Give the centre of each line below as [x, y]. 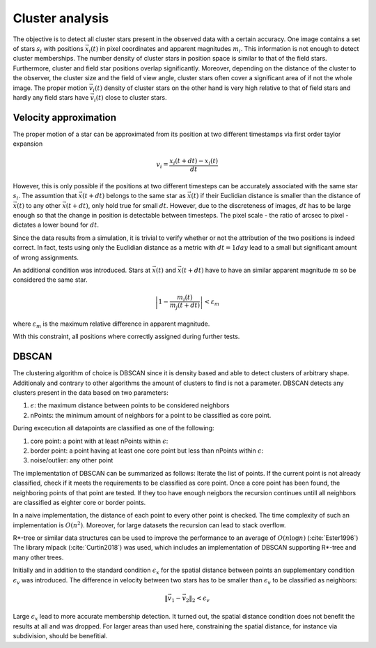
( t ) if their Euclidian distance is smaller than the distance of [276, 196]
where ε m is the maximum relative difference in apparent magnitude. [111, 324]
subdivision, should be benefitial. [60, 636]
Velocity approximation [65, 118]
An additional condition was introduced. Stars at [82, 270]
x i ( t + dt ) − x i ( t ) [194, 162]
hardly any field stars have [51, 97]
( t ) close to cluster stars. [131, 97]
